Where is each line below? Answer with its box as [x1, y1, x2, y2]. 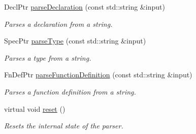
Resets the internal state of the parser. [4, 120, 123, 131]
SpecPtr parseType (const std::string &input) [4, 35, 146, 46]
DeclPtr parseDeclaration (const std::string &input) [4, 2, 165, 12]
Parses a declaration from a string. [4, 18, 113, 29]
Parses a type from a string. [4, 52, 91, 63]
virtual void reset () [4, 103, 66, 114]
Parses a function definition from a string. [4, 86, 136, 97]
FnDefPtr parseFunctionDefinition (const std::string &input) [4, 69, 192, 80]
